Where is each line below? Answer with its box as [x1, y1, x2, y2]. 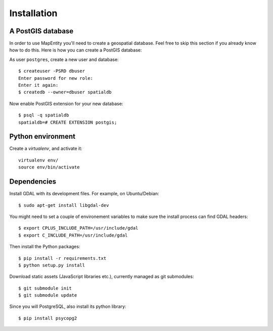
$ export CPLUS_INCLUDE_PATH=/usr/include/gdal [18, 225, 139, 231]
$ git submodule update [18, 293, 77, 298]
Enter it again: [18, 82, 59, 88]
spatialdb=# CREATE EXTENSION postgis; [18, 119, 117, 125]
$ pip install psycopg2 [18, 315, 77, 321]
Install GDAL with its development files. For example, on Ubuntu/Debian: [9, 191, 159, 197]
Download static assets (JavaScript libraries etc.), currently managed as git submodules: [9, 273, 194, 280]
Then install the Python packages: [9, 244, 80, 250]
